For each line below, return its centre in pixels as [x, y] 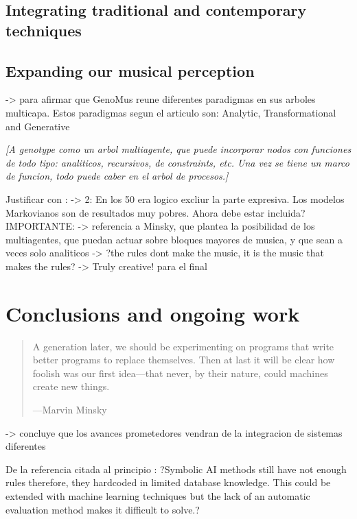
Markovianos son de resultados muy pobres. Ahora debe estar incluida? [156, 212]
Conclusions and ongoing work [153, 313]
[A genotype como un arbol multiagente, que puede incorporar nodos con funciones [178, 149]
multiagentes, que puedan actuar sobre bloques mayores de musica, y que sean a [174, 239]
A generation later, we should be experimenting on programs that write [183, 346]
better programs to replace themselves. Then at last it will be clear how [184, 360]
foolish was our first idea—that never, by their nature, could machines [180, 373]
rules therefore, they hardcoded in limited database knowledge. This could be [168, 482]
